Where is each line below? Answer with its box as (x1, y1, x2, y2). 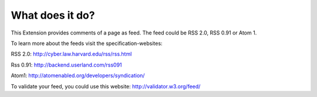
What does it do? (11, 9, 95, 22)
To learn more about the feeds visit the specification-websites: (11, 40, 163, 47)
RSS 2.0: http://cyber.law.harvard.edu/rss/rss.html (11, 50, 132, 58)
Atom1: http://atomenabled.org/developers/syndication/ (11, 72, 145, 79)
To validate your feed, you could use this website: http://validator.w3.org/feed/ (11, 82, 201, 90)
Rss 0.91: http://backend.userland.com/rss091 (11, 61, 123, 68)
